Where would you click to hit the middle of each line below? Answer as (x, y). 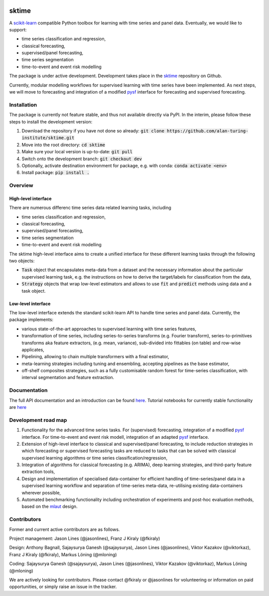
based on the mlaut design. (50, 506)
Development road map (38, 420)
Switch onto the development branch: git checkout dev (82, 159)
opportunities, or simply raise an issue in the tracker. (63, 587)
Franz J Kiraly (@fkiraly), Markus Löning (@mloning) (63, 554)
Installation (23, 104)
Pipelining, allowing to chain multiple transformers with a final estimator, (95, 357)
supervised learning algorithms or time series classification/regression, (95, 458)
